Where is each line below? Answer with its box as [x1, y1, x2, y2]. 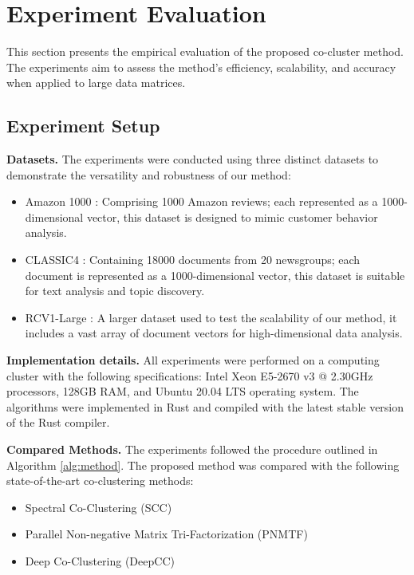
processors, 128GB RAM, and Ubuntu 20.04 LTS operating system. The [6, 383, 359, 400]
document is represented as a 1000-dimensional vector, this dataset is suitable [25, 266, 405, 283]
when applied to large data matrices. [6, 74, 186, 91]
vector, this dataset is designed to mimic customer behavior [86, 208, 378, 225]
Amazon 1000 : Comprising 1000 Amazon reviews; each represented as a [25, 193, 378, 210]
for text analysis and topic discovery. [25, 282, 205, 299]
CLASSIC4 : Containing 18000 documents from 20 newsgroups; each [25, 251, 361, 268]
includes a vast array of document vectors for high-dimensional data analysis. [25, 325, 403, 341]
